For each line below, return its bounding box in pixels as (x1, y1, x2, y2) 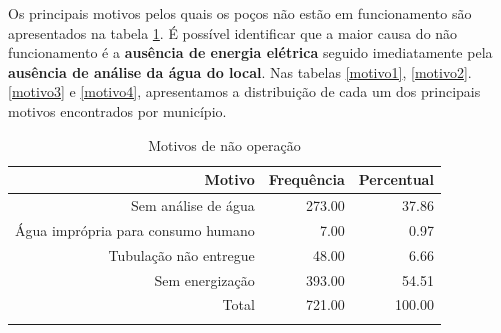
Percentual (358, 169, 434, 190)
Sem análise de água (131, 195, 255, 215)
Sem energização (154, 269, 255, 290)
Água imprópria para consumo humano (15, 219, 255, 240)
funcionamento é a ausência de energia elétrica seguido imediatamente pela (8, 42, 493, 63)
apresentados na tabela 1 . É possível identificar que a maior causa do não (8, 22, 458, 43)
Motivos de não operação (148, 134, 301, 155)
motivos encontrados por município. (8, 100, 227, 121)
